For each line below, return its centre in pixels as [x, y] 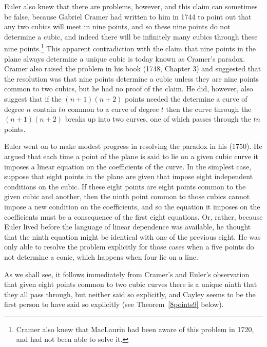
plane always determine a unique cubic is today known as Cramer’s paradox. [125, 58]
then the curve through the [209, 109]
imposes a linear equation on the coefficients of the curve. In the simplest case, [128, 166]
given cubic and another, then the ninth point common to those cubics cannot [127, 196]
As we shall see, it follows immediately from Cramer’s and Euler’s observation [127, 274]
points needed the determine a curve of [186, 99]
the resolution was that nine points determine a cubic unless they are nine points [132, 78]
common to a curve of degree [113, 109]
